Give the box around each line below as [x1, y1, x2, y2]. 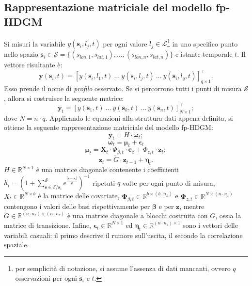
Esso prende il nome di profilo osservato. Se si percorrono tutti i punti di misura [4, 83, 242, 94]
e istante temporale [175, 49, 233, 59]
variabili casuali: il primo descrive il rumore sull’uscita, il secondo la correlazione [4, 230, 243, 240]
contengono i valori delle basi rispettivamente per [4, 201, 150, 211]
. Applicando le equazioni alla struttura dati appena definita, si [45, 112, 233, 123]
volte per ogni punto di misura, [122, 177, 215, 188]
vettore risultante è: [4, 60, 63, 70]
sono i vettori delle [183, 220, 238, 230]
